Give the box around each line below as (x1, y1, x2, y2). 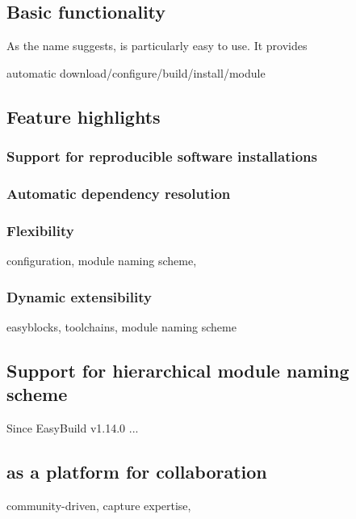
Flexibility (6, 220, 74, 240)
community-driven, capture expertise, (6, 496, 191, 513)
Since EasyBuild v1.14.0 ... (6, 420, 139, 437)
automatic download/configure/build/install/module (6, 64, 266, 81)
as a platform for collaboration (6, 459, 267, 484)
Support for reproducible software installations (6, 146, 317, 167)
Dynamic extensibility (6, 286, 152, 306)
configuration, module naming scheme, (6, 252, 197, 269)
